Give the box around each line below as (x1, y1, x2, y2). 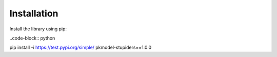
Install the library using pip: (9, 26, 67, 32)
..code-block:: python (9, 35, 55, 41)
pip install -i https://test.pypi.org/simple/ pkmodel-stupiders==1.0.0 (9, 44, 152, 51)
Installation (9, 8, 58, 19)
